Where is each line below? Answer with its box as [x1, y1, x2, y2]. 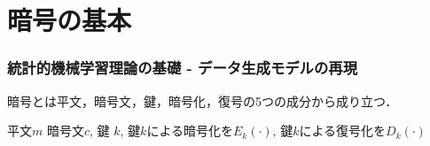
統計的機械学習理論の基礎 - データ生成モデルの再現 [7, 57, 358, 79]
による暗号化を [146, 121, 233, 140]
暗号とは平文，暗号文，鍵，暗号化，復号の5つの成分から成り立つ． [7, 91, 398, 110]
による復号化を [299, 121, 387, 140]
